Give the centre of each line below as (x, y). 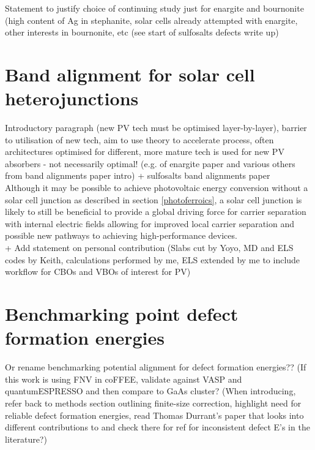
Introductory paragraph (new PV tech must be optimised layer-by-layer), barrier (156, 128)
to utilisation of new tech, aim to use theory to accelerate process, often (139, 139)
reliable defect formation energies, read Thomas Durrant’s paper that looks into (154, 415)
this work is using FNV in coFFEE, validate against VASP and (124, 379)
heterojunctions (72, 98)
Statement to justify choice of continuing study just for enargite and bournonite (154, 8)
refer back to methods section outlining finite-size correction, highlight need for (153, 403)
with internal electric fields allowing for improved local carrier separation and (150, 223)
